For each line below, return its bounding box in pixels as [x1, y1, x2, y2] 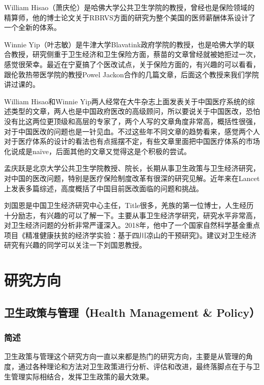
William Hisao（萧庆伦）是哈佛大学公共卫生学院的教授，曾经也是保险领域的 [4, 2, 255, 12]
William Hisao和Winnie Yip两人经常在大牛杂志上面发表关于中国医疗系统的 [4, 96, 248, 106]
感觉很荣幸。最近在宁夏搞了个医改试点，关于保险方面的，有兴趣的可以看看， [4, 58, 260, 69]
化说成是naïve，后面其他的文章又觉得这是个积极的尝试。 [4, 145, 191, 156]
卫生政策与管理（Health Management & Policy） [4, 304, 260, 320]
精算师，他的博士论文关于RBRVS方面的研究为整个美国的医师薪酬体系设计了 [4, 12, 256, 22]
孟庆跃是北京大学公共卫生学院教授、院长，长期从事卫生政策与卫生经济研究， [4, 163, 260, 173]
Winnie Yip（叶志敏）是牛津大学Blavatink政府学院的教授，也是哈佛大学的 [4, 39, 248, 49]
